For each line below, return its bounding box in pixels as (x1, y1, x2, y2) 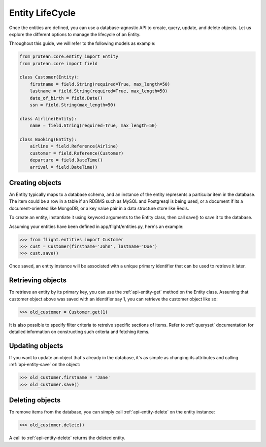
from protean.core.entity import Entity (19, 54, 118, 59)
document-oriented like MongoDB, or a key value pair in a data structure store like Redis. (9, 205, 190, 211)
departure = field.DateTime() (30, 157, 103, 163)
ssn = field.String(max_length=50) (30, 102, 116, 108)
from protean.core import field (19, 61, 98, 66)
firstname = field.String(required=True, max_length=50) (30, 81, 170, 87)
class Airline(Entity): (19, 116, 77, 121)
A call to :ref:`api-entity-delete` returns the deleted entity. (9, 435, 126, 441)
